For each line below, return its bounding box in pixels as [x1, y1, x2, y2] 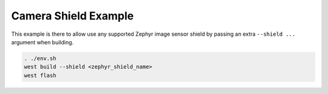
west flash [24, 72, 56, 79]
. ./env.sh [24, 55, 56, 62]
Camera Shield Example [11, 9, 134, 22]
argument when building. [11, 38, 74, 45]
